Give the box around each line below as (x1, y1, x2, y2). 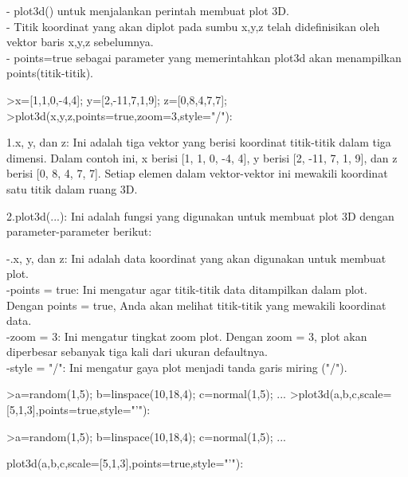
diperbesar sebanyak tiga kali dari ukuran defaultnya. (6, 343, 268, 360)
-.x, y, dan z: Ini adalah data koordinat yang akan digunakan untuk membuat (6, 249, 386, 266)
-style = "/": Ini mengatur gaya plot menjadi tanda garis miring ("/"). (6, 358, 347, 375)
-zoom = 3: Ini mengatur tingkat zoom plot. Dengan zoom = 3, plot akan (6, 327, 367, 344)
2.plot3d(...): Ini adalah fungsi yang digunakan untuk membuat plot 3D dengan (6, 207, 394, 224)
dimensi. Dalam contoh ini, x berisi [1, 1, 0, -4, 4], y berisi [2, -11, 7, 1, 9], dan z (6, 149, 398, 166)
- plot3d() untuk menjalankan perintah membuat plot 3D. (6, 2, 289, 18)
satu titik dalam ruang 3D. (6, 180, 138, 197)
